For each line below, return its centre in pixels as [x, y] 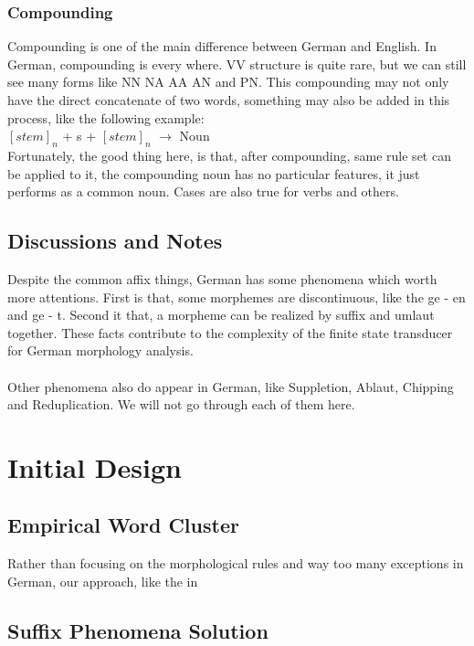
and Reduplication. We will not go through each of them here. [181, 404]
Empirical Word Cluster [123, 525]
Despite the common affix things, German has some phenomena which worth [222, 278]
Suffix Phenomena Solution [138, 630]
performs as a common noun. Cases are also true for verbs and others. [203, 191]
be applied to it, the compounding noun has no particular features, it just [214, 173]
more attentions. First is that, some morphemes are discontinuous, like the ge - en [237, 297]
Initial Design [95, 466]
